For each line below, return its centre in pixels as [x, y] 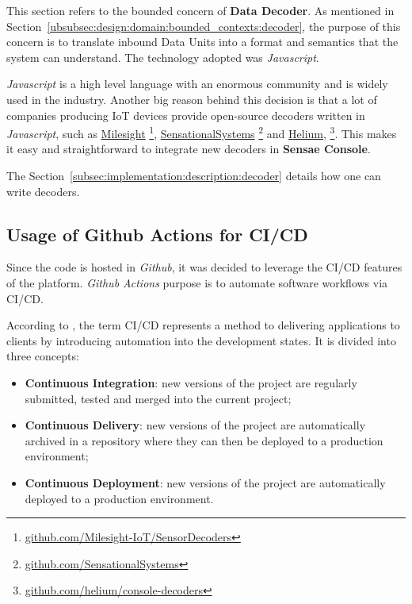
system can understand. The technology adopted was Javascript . [163, 57]
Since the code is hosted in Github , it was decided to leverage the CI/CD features [204, 267]
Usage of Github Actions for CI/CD [157, 234]
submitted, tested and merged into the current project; [158, 398]
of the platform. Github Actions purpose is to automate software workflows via [197, 282]
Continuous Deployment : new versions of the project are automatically [205, 482]
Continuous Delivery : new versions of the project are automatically [195, 425]
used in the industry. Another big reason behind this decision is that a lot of [192, 99]
